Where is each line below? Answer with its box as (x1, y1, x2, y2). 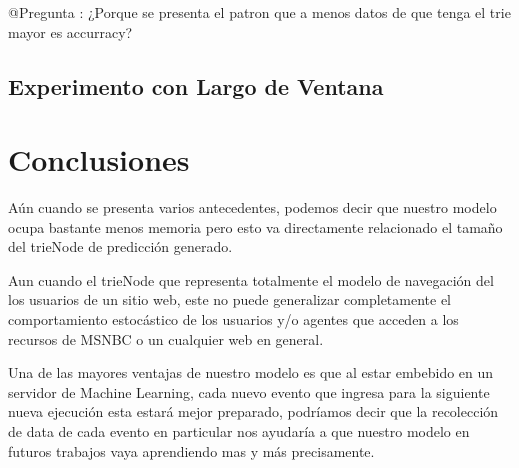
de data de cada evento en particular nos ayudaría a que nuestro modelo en (8, 421, 470, 442)
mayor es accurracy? (8, 21, 133, 42)
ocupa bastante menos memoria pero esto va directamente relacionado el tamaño (8, 216, 503, 237)
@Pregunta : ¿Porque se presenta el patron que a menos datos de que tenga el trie (8, 2, 511, 22)
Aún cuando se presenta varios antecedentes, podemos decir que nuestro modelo (8, 197, 497, 218)
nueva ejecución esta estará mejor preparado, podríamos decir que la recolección (8, 401, 499, 422)
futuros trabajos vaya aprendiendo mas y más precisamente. (8, 440, 375, 461)
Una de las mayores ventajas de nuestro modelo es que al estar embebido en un (8, 362, 494, 383)
